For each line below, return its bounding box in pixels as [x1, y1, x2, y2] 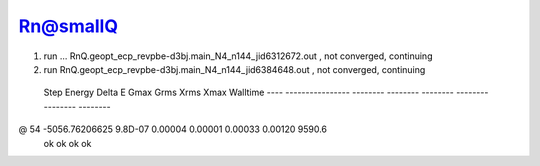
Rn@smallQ [18, 15, 119, 37]
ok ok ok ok [43, 137, 92, 149]
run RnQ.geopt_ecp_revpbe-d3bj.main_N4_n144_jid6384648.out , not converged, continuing [43, 63, 426, 75]
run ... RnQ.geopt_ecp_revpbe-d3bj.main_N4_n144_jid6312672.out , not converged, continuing [43, 50, 433, 62]
